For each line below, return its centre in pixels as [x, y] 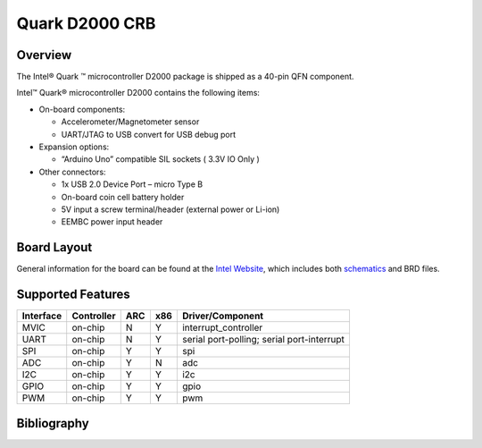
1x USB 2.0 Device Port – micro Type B [132, 184]
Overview [44, 55]
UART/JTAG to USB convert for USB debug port [149, 134]
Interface [42, 316]
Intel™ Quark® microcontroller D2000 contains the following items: [138, 93]
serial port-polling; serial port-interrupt [263, 340]
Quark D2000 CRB [86, 23]
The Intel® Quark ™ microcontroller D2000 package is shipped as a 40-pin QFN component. [185, 77]
